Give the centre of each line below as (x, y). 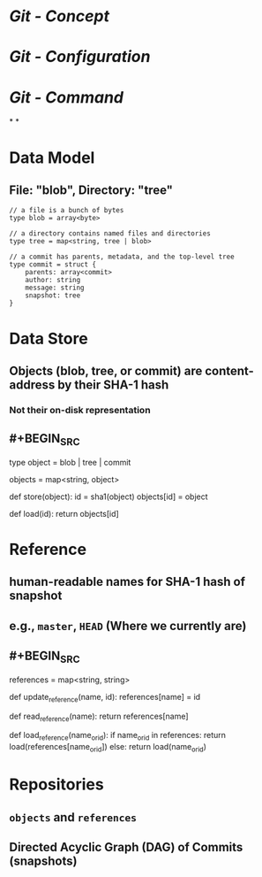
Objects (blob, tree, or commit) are (106, 370)
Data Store (49, 338)
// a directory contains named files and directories (110, 234)
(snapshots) (43, 861)
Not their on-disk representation (80, 410)
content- (229, 370)
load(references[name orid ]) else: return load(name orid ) (108, 748)
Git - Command (67, 97)
